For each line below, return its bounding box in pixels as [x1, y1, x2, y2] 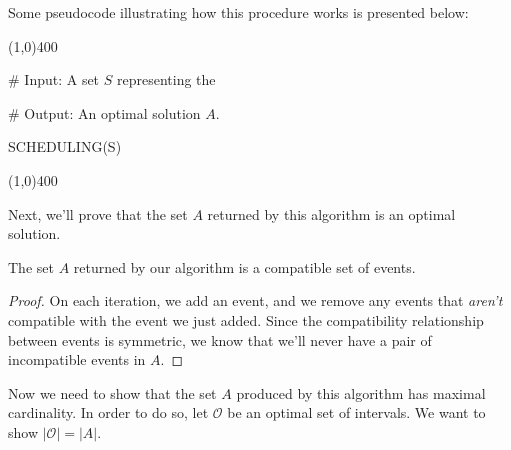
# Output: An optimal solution [8, 102, 201, 123]
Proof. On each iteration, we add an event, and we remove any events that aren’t [8, 290, 503, 311]
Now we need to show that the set [8, 382, 217, 403]
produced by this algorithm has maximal [236, 382, 486, 403]
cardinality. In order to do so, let [8, 402, 209, 423]
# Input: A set [8, 69, 100, 90]
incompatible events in [8, 349, 146, 370]
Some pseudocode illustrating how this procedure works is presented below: [8, 2, 469, 22]
